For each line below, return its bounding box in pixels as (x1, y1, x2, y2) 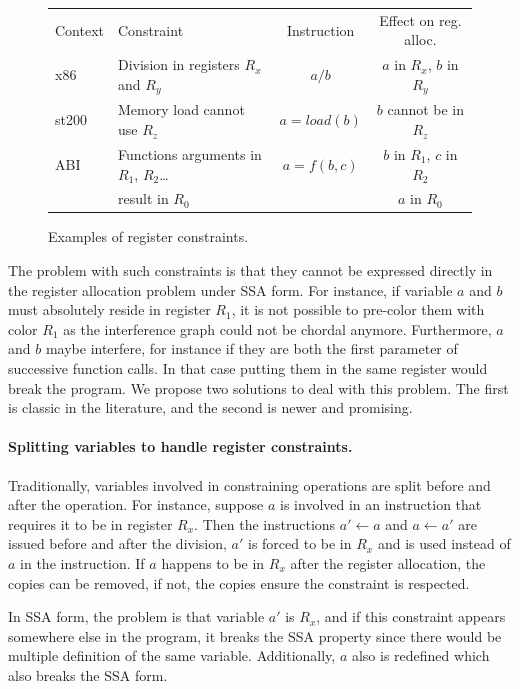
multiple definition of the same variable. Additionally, (8, 645, 336, 666)
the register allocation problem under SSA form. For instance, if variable (8, 279, 453, 300)
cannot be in (387, 99, 465, 120)
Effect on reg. (379, 9, 462, 30)
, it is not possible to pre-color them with (231, 299, 485, 320)
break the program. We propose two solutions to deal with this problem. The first (8, 377, 509, 398)
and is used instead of (377, 533, 511, 554)
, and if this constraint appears (316, 606, 506, 627)
